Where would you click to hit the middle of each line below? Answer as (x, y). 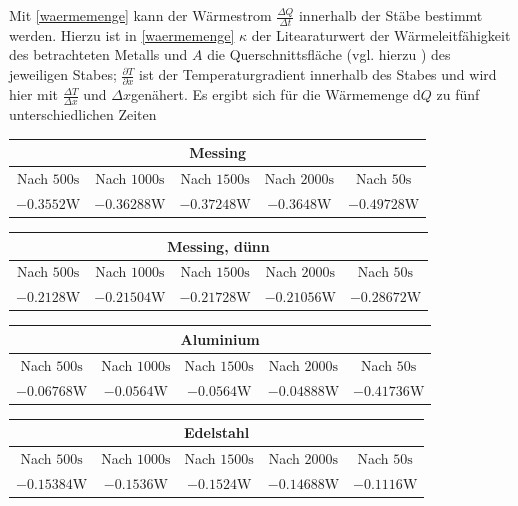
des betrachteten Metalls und (98, 54)
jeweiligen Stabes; (63, 74)
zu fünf (458, 94)
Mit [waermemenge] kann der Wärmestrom (140, 15)
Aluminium (220, 338)
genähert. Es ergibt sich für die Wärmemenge (270, 94)
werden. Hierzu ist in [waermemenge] (122, 34)
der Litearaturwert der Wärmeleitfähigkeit (381, 34)
